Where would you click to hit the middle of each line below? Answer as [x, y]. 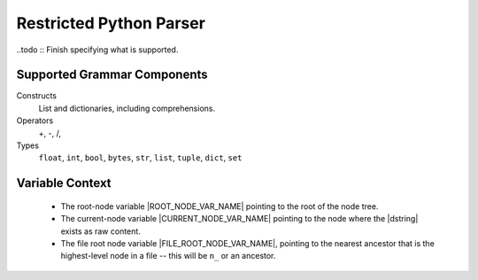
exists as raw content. [100, 231]
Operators [35, 121]
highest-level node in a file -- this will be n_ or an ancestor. [168, 256]
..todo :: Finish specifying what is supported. [97, 50]
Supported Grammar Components [112, 75]
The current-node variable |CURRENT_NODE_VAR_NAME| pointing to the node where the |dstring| [239, 219]
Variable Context [64, 183]
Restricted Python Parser [111, 23]
